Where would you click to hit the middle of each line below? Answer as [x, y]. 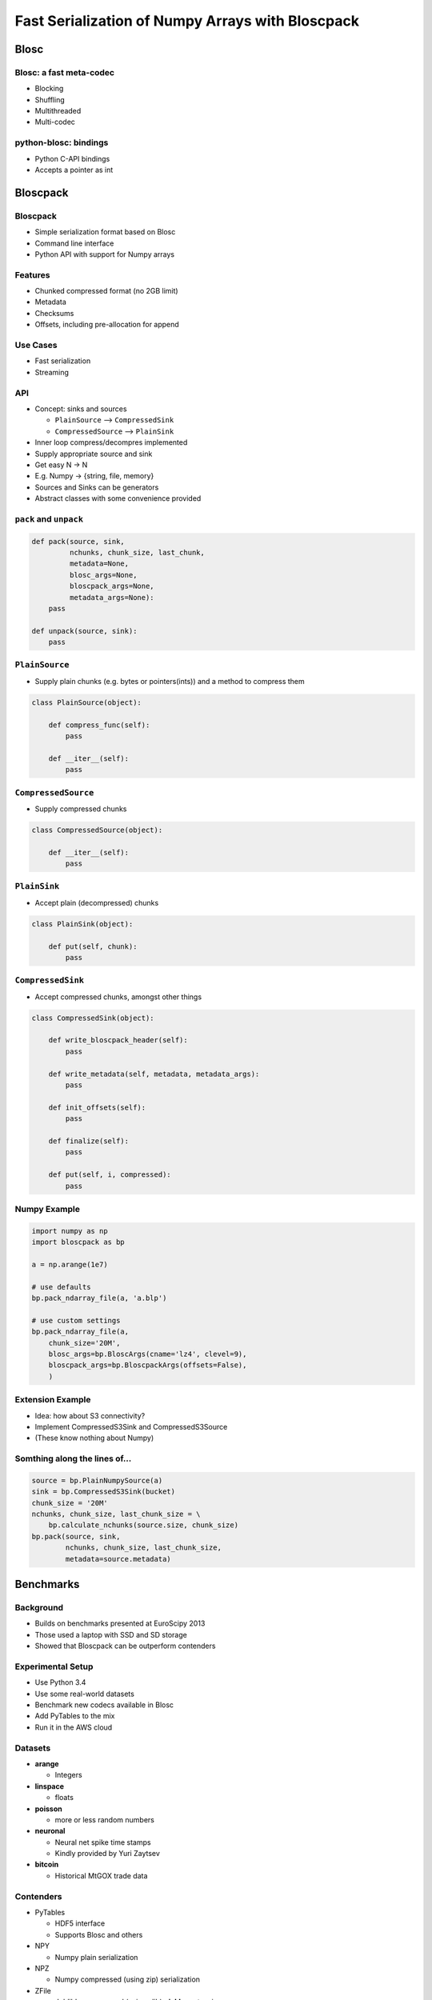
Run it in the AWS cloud [74, 1727]
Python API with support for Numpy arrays [105, 254]
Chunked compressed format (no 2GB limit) [107, 291]
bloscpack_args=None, [112, 586]
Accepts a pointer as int [74, 170]
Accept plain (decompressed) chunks [97, 902]
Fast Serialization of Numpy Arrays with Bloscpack [187, 21]
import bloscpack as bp [78, 1242]
